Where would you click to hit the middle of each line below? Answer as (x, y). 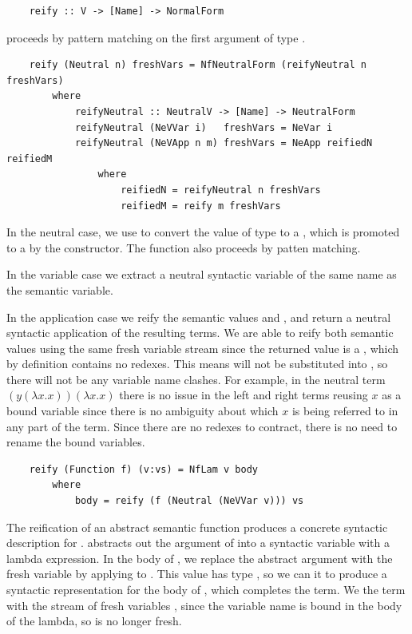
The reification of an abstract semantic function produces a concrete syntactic (197, 527)
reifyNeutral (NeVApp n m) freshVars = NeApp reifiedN (224, 143)
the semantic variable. (60, 289)
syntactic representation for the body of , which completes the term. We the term (206, 589)
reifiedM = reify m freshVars (201, 206)
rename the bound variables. (76, 442)
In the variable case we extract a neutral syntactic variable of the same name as (202, 274)
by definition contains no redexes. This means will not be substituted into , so (197, 364)
